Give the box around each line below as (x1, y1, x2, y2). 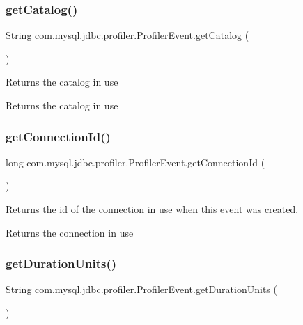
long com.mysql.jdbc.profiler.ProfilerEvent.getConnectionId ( (6, 154, 265, 169)
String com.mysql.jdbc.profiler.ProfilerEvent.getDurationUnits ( (6, 282, 277, 296)
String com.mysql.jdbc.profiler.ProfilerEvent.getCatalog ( (6, 28, 249, 42)
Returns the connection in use (6, 225, 134, 239)
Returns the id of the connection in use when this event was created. (6, 202, 299, 216)
